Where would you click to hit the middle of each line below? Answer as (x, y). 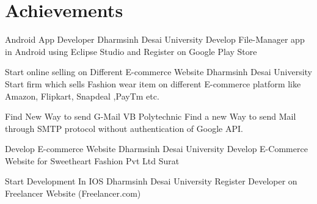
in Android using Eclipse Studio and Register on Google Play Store (131, 51)
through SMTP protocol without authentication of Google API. (124, 128)
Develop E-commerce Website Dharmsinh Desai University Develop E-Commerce (156, 149)
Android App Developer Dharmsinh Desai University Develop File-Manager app (155, 39)
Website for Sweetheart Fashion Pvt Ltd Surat (92, 160)
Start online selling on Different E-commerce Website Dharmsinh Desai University (159, 72)
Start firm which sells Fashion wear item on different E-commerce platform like (153, 83)
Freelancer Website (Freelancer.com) (73, 193)
